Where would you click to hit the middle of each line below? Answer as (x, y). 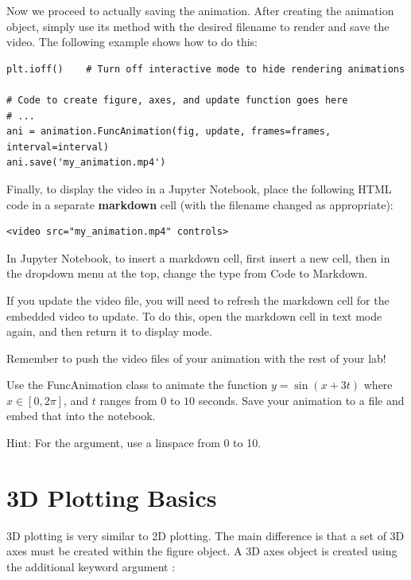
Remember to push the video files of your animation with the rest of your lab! (196, 358)
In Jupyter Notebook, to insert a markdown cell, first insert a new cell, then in (198, 257)
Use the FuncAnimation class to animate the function (137, 385)
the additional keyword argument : (91, 566)
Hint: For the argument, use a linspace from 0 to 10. (134, 443)
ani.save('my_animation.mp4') (86, 163)
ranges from (128, 400)
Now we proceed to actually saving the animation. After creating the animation (200, 10)
